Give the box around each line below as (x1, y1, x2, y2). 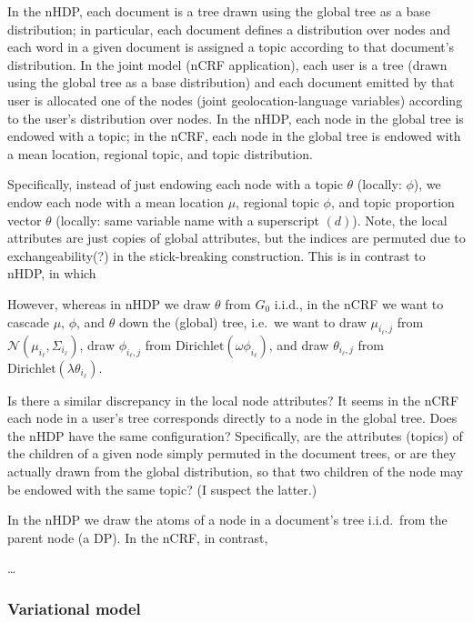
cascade (7, 312, 49, 331)
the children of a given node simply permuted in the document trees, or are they (7, 444, 457, 463)
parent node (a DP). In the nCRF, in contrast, (7, 527, 268, 547)
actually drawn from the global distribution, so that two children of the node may (7, 462, 464, 481)
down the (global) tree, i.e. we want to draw (119, 312, 367, 331)
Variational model (7, 597, 141, 619)
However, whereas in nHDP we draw (7, 294, 211, 313)
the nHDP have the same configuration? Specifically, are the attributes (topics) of (7, 426, 463, 445)
